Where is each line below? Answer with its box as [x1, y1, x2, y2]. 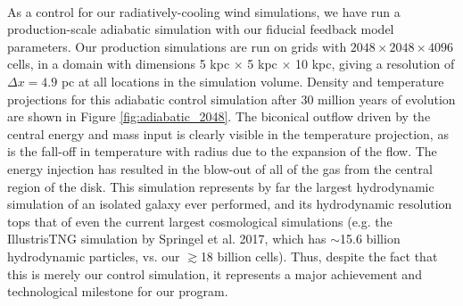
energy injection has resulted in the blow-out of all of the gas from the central [7, 159, 433, 178]
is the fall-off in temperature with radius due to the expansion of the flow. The [7, 142, 437, 161]
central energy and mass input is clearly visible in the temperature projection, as [7, 124, 449, 143]
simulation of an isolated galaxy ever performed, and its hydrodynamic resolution [7, 194, 452, 213]
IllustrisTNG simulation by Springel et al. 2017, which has [7, 229, 327, 248]
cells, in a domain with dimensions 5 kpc [7, 54, 230, 73]
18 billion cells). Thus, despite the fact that [200, 246, 438, 265]
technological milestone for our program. [7, 282, 228, 301]
